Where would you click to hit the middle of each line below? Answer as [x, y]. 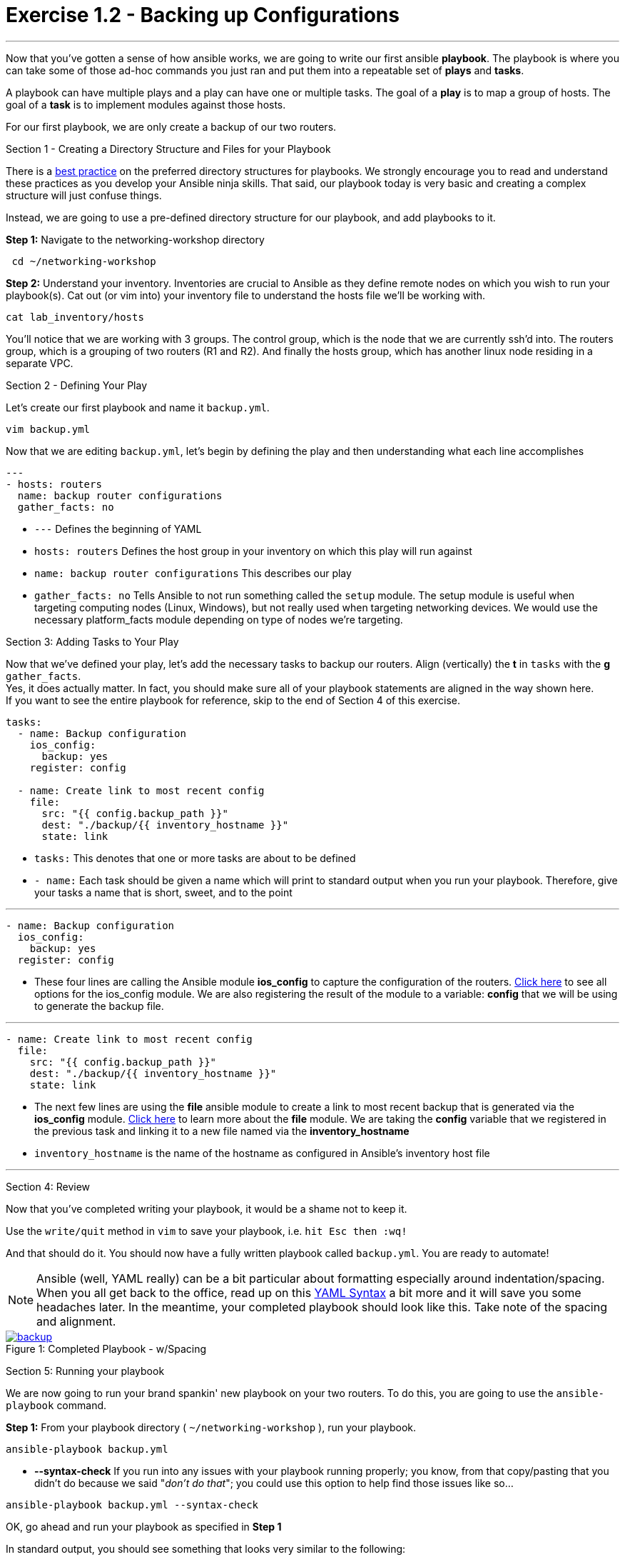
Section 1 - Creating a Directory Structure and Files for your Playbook [168, 149]
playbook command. [56, 1405]
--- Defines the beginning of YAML [118, 529]
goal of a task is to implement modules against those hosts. [146, 104]
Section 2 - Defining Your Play [77, 385]
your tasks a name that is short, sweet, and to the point [163, 892]
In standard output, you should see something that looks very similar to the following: [206, 1548]
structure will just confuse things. [84, 195]
